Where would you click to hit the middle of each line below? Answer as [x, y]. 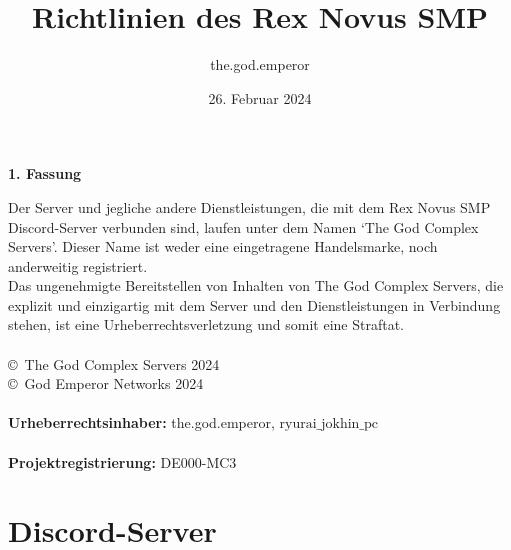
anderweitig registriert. [78, 265]
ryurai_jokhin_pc [329, 424]
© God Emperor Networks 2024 [106, 383]
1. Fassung [45, 173]
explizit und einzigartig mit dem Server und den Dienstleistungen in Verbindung [254, 304]
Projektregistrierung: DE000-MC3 [122, 461]
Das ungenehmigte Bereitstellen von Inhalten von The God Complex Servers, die [256, 285]
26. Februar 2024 [260, 97]
